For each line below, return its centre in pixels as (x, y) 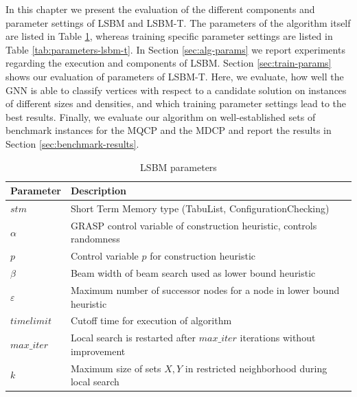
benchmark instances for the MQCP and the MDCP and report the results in (169, 130)
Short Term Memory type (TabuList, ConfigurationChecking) (200, 208)
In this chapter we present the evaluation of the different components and (160, 9)
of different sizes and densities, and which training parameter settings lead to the (176, 103)
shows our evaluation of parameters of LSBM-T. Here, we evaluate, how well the (175, 76)
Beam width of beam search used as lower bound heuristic (193, 273)
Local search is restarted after (133, 338)
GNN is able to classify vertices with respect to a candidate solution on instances (176, 90)
